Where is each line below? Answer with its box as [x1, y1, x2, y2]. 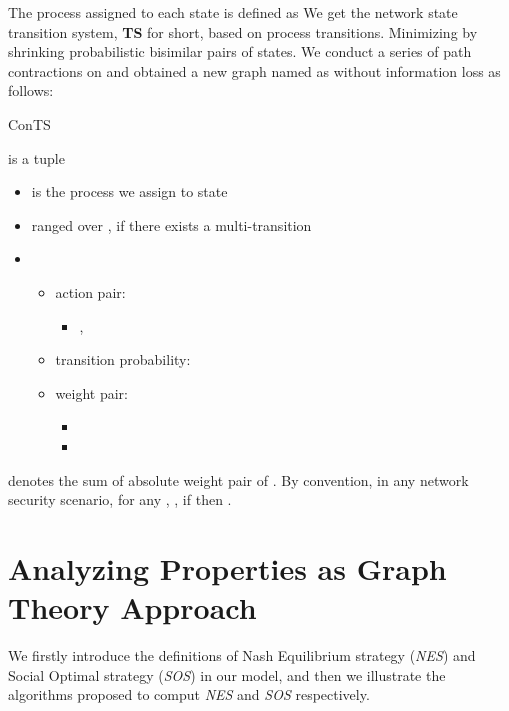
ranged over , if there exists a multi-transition [31, 214, 312, 235]
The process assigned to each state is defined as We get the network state [8, 2, 458, 22]
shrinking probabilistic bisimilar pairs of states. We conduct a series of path [8, 41, 472, 62]
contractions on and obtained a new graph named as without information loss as [8, 60, 501, 81]
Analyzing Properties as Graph [8, 547, 447, 588]
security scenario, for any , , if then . [8, 489, 232, 510]
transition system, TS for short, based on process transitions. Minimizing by [8, 21, 478, 42]
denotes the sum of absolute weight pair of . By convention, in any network [8, 469, 469, 490]
